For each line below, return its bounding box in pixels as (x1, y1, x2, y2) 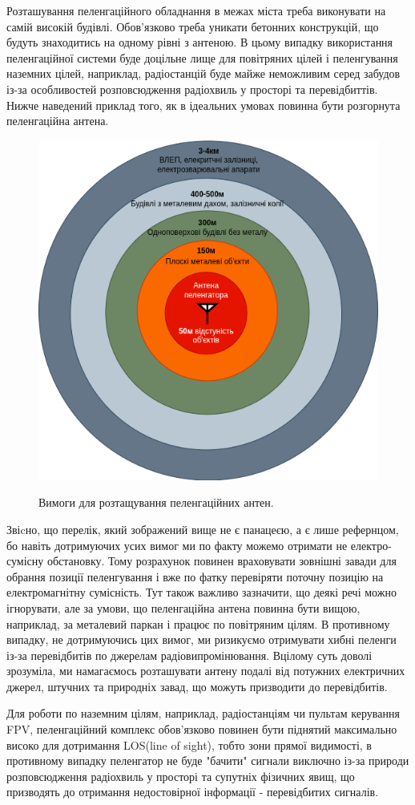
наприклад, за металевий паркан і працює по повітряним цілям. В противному (6, 615, 390, 632)
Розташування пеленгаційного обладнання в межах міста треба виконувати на (6, 2, 386, 18)
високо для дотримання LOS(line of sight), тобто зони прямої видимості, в (6, 736, 372, 753)
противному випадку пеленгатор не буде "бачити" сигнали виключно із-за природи (6, 752, 409, 769)
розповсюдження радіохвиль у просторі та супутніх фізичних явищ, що (6, 767, 355, 784)
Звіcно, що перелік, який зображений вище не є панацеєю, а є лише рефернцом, (6, 520, 399, 537)
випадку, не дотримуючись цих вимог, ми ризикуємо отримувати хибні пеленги (6, 631, 397, 648)
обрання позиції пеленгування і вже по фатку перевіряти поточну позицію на (6, 568, 384, 585)
